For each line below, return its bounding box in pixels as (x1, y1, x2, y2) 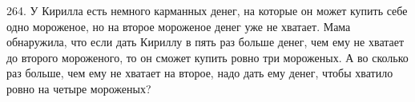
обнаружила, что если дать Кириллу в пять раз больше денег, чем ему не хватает (6, 33, 405, 50)
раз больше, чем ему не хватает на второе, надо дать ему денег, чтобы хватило (6, 65, 393, 81)
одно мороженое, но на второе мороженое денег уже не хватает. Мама (6, 18, 351, 34)
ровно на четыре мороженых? (6, 80, 151, 96)
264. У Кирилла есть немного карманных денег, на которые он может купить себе (6, 2, 408, 18)
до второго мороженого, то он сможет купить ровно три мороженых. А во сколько (6, 49, 409, 65)
